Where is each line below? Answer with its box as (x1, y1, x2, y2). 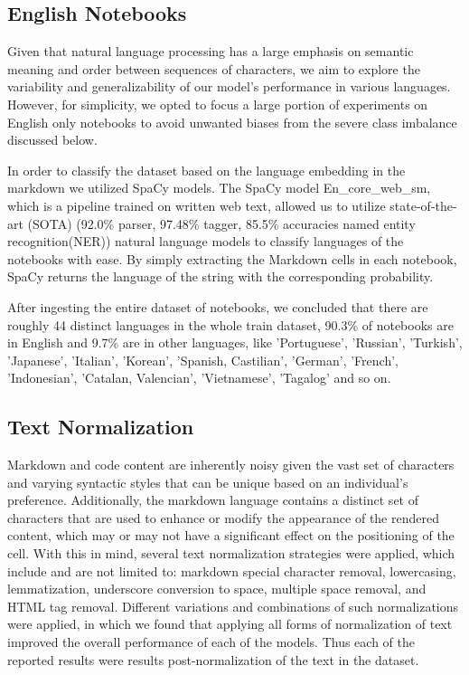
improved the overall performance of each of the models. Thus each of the (7, 632, 415, 651)
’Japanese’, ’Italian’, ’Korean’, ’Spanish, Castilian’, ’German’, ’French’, (7, 350, 399, 369)
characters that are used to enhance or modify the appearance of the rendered (7, 508, 439, 527)
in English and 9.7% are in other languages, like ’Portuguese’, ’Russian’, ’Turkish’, (7, 333, 463, 352)
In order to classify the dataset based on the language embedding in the (7, 160, 406, 179)
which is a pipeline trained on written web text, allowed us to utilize (7, 195, 386, 214)
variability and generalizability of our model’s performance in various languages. (7, 77, 451, 96)
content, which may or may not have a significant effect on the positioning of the (7, 526, 455, 545)
